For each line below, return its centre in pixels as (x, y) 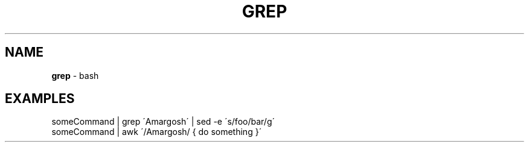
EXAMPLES (40, 99)
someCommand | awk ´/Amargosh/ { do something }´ (157, 132)
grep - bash (75, 75)
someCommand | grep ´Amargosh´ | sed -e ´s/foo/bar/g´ (163, 122)
